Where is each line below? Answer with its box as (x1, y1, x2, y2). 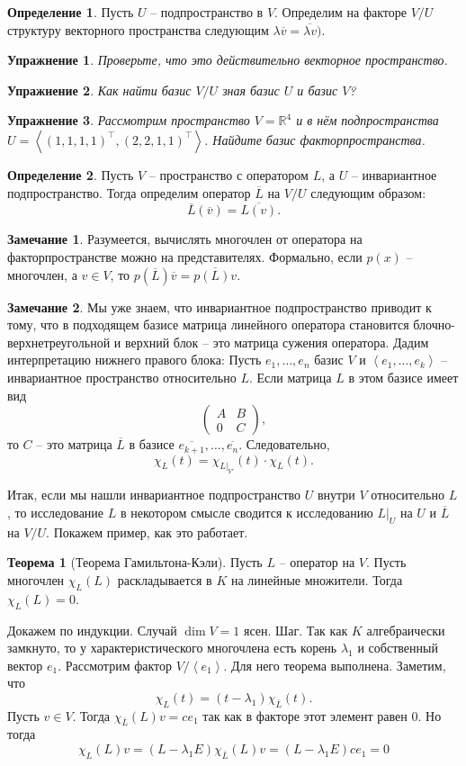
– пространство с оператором (148, 165, 309, 184)
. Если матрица (248, 367, 332, 386)
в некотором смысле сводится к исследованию (120, 502, 373, 521)
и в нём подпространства (296, 111, 439, 130)
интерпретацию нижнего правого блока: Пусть (7, 350, 262, 369)
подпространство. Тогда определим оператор (7, 183, 251, 202)
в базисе (129, 435, 175, 454)
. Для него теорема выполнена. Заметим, (223, 655, 446, 674)
